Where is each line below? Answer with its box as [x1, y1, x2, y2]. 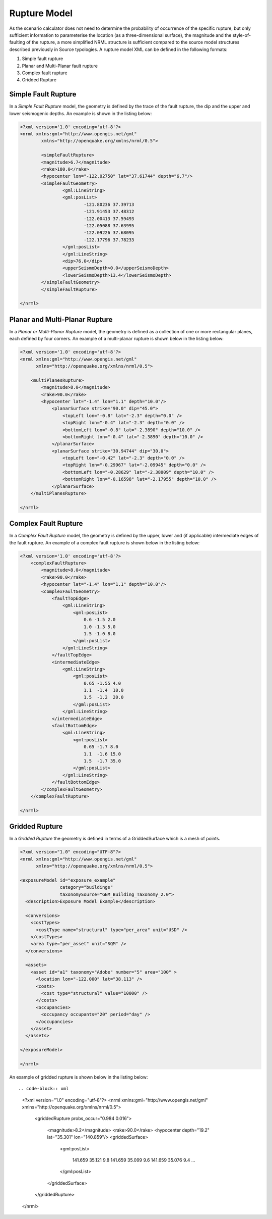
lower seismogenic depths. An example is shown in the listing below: [9, 110, 152, 116]
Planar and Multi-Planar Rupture [9, 315, 113, 324]
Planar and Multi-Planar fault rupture [22, 63, 98, 69]
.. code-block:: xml [18, 1086, 69, 1092]
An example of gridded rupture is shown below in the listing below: [9, 1074, 148, 1080]
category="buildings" [59, 884, 113, 890]
